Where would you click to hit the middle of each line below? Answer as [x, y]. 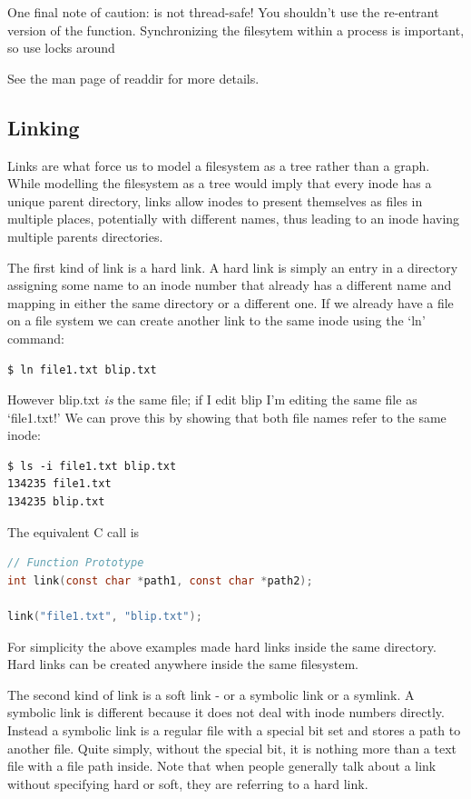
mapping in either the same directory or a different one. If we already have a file [231, 302]
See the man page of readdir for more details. [133, 78]
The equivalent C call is [74, 531]
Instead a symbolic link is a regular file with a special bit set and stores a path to [234, 730]
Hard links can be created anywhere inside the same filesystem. [183, 664]
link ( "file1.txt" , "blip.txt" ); [105, 617]
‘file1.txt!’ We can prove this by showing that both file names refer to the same [227, 417]
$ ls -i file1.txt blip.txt [92, 466]
